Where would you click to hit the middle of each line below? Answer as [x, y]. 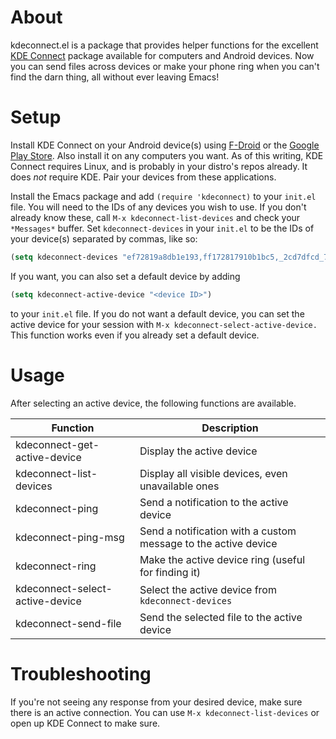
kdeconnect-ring [56, 566]
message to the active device [208, 543]
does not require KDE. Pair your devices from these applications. [143, 177]
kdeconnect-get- [57, 444]
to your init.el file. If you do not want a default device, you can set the [157, 313]
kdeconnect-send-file [68, 623]
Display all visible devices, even [213, 473]
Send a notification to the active [214, 502]
